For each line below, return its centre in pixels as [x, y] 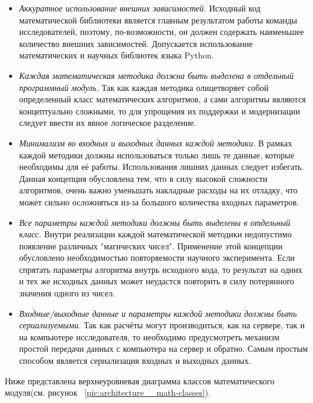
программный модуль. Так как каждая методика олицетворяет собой [144, 87]
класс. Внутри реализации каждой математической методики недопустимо [155, 234]
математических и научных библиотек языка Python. [116, 55]
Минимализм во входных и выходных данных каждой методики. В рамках [156, 142]
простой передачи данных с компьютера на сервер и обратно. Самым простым [163, 348]
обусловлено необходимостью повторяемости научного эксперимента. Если [157, 258]
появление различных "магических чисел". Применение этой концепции [151, 245]
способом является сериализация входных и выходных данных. [135, 361]
